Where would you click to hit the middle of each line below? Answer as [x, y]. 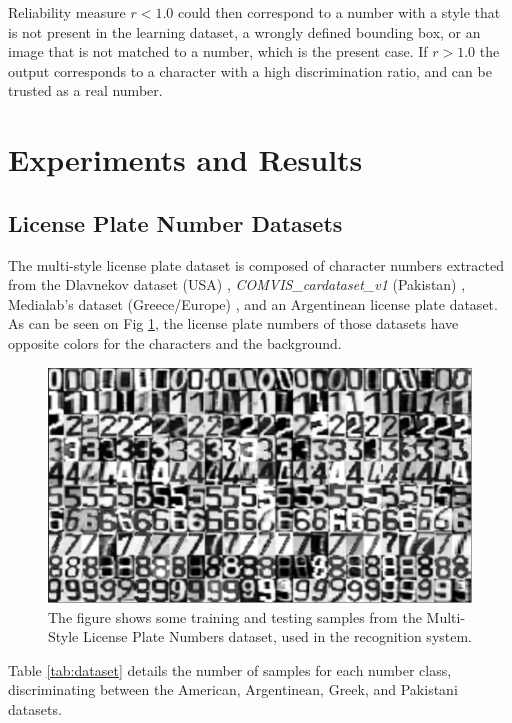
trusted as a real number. [85, 90]
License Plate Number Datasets [175, 222]
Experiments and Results [185, 159]
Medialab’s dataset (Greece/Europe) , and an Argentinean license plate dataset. [253, 303]
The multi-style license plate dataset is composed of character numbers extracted [256, 264]
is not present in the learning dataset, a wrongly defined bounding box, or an [244, 31]
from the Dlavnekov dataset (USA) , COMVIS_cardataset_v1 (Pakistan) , [237, 284]
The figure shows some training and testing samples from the [235, 616]
